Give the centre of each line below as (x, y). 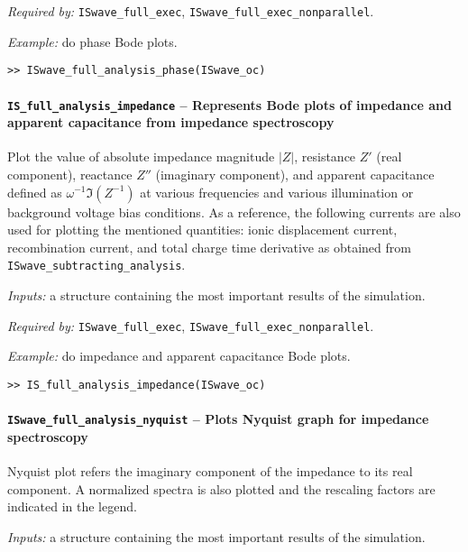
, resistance (325, 156)
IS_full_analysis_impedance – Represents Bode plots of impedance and (229, 104)
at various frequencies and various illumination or (277, 192)
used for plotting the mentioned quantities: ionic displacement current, (202, 230)
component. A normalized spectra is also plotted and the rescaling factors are (221, 488)
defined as (35, 192)
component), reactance (70, 174)
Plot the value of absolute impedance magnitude (141, 156)
